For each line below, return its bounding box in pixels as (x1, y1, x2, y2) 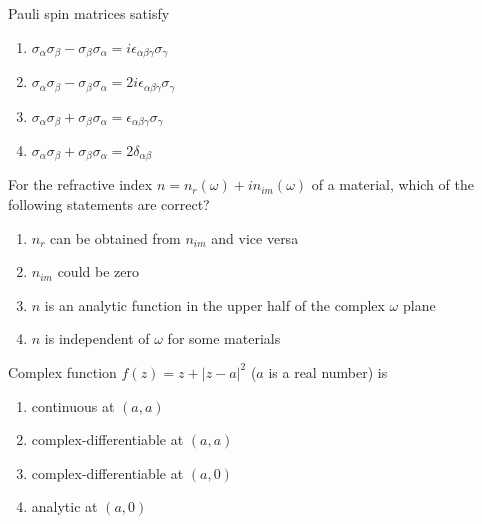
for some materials (167, 328, 281, 349)
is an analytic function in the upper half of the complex (44, 294, 385, 315)
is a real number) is (268, 361, 388, 382)
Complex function (8, 361, 117, 382)
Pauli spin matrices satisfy (8, 3, 170, 23)
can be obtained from (50, 227, 181, 248)
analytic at (31, 496, 98, 517)
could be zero (57, 261, 139, 282)
